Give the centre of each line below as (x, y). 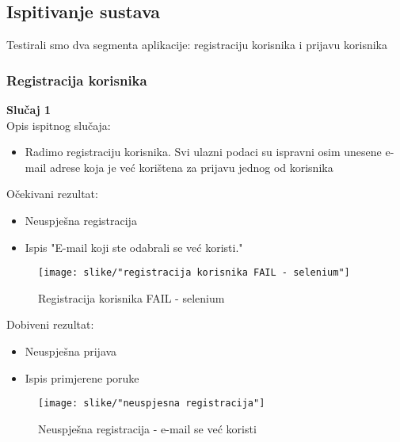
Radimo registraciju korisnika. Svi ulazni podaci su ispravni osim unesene (203, 152)
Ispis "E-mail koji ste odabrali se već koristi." (134, 247)
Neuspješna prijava (71, 351)
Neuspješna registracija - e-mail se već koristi (147, 428)
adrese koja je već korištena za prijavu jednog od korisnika (191, 167)
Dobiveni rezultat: (50, 324)
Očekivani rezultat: (52, 194)
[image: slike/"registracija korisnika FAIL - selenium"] (194, 273)
